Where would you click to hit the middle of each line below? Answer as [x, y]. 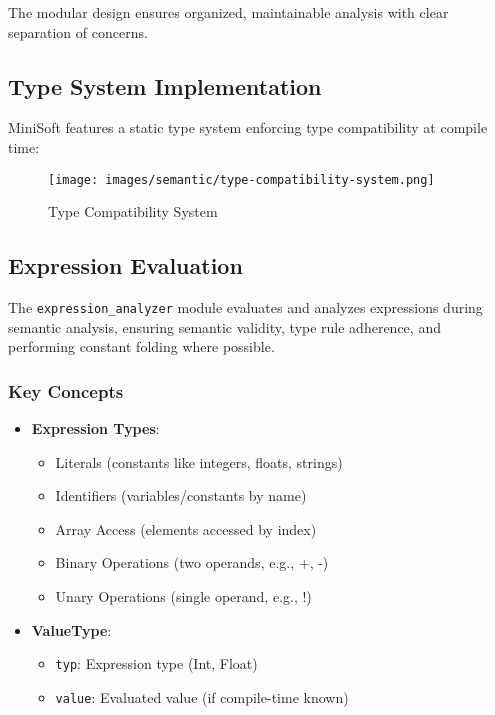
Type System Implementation [165, 85]
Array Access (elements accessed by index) [186, 528]
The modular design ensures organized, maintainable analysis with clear [228, 12]
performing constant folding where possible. [141, 346]
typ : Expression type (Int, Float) [156, 663]
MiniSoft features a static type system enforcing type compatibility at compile [248, 127]
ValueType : [71, 629]
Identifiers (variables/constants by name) [181, 495]
